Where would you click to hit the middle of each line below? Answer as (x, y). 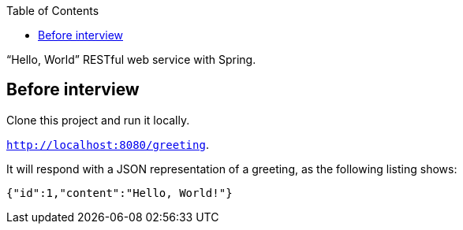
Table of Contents (53, 11)
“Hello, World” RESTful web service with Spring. (131, 59)
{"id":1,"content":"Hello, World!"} (119, 193)
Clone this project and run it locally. (98, 120)
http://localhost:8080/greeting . (108, 144)
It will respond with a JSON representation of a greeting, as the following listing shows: (232, 169)
